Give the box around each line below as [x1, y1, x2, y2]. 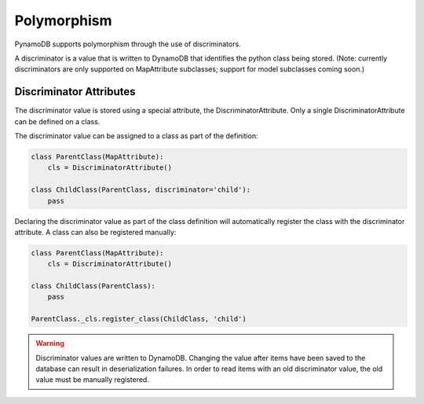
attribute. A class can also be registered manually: [14, 227, 177, 237]
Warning [35, 339, 64, 348]
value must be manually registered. [35, 375, 149, 384]
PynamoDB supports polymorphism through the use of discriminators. [14, 39, 241, 49]
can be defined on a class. [14, 116, 101, 126]
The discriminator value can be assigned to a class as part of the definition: [14, 131, 258, 141]
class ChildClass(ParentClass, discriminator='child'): [31, 185, 251, 194]
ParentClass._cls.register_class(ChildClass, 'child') [31, 314, 247, 324]
